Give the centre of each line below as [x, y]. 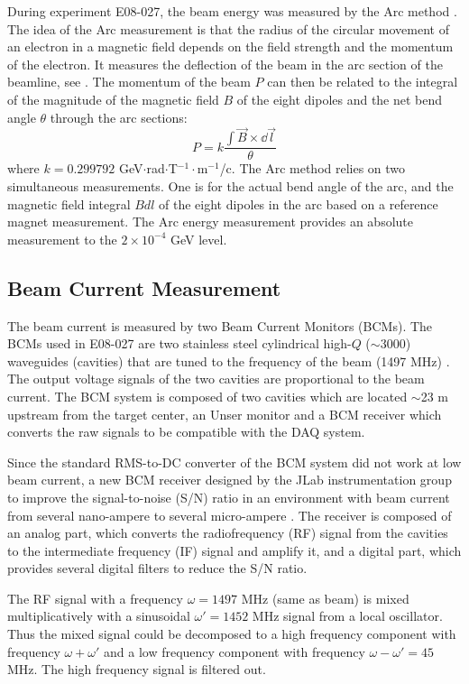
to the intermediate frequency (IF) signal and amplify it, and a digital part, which [234, 550]
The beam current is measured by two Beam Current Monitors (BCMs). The [220, 325]
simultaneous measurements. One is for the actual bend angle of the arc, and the [230, 186]
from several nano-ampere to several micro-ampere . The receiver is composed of [230, 515]
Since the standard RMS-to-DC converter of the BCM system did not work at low [234, 462]
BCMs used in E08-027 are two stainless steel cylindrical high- [179, 343]
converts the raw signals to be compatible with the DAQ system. [186, 432]
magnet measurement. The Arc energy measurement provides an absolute [211, 222]
